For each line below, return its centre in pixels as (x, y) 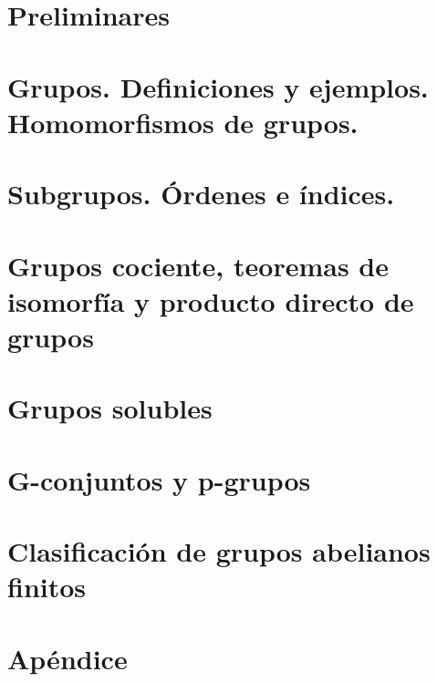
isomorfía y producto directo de (211, 300)
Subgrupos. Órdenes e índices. (201, 194)
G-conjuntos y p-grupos (159, 479)
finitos (47, 587)
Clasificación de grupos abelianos (219, 551)
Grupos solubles (110, 408)
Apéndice (68, 658)
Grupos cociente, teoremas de (198, 265)
